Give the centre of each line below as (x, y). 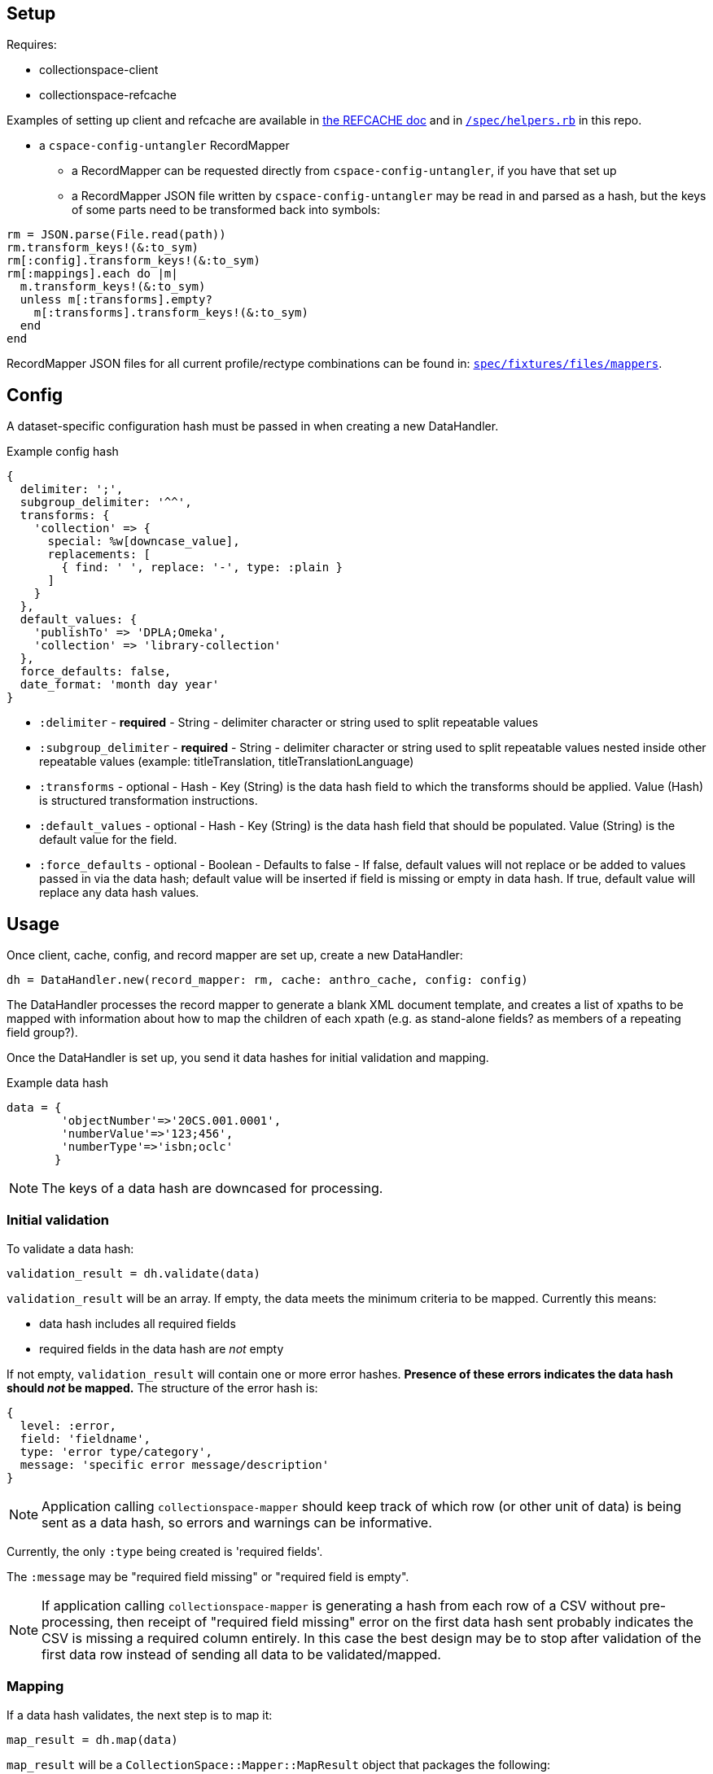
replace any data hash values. (119, 893)
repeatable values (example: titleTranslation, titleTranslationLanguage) (227, 762)
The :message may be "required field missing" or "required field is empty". (208, 1576)
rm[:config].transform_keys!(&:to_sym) (133, 261)
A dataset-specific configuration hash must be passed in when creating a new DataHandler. (253, 426)
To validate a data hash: (70, 1248)
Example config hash (63, 452)
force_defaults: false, (96, 672)
